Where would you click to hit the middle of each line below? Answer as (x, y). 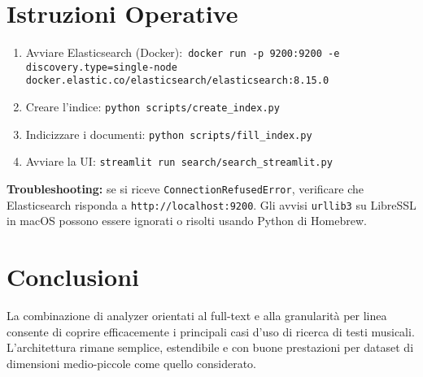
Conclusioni (73, 277)
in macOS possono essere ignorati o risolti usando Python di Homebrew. (187, 221)
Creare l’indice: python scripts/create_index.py (153, 107)
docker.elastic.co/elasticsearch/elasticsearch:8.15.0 (177, 81)
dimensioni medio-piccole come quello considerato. (132, 363)
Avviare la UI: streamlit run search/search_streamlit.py (179, 161)
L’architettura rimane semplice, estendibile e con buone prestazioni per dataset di (210, 347)
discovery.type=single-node (101, 67)
